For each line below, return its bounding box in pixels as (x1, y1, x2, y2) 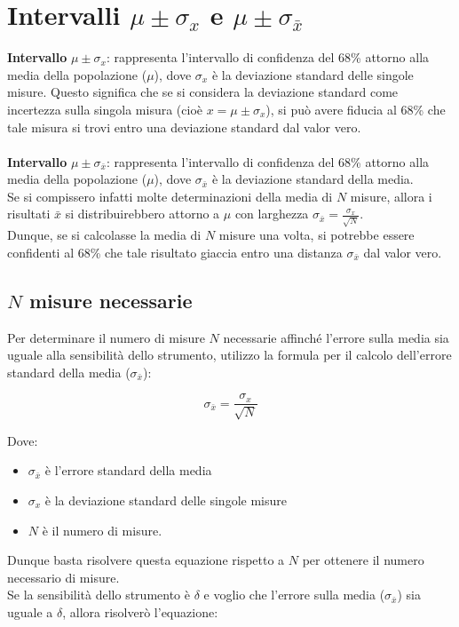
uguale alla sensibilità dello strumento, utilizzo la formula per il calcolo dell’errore (7, 345, 452, 364)
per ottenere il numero (302, 551, 424, 569)
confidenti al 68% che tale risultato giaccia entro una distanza (7, 242, 343, 261)
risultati (7, 204, 51, 223)
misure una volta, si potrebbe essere (218, 226, 415, 244)
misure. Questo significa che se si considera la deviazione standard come (7, 83, 399, 101)
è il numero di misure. (42, 520, 162, 539)
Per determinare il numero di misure (7, 328, 205, 346)
